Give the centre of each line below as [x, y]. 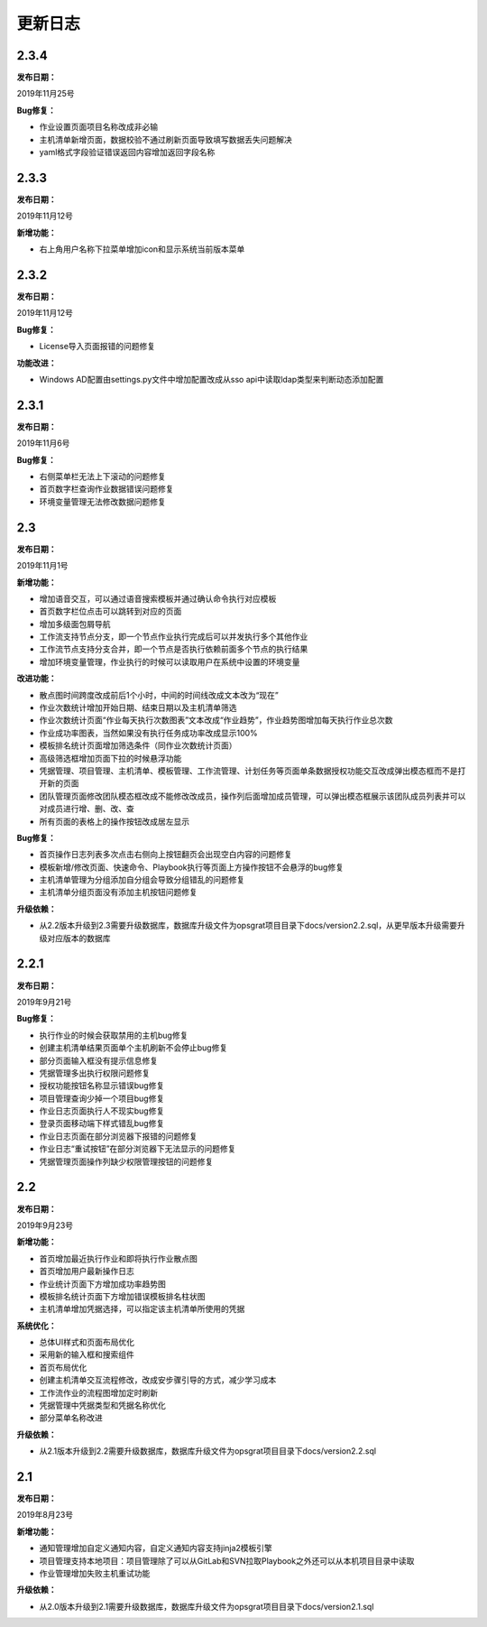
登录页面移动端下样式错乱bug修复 [102, 1123]
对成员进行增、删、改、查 [87, 809]
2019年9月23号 [45, 1225]
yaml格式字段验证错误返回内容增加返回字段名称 [127, 153]
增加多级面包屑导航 [75, 624]
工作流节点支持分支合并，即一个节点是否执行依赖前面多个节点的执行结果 [174, 649]
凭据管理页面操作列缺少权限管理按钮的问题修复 [126, 1161]
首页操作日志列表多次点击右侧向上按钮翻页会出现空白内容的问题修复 [165, 855]
